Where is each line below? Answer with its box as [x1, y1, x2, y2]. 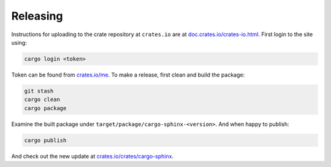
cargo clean [24, 96, 61, 103]
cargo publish [24, 136, 67, 144]
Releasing [11, 9, 63, 23]
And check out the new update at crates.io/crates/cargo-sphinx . [11, 152, 174, 160]
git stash [24, 87, 54, 94]
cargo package [24, 105, 67, 111]
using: [11, 39, 27, 46]
